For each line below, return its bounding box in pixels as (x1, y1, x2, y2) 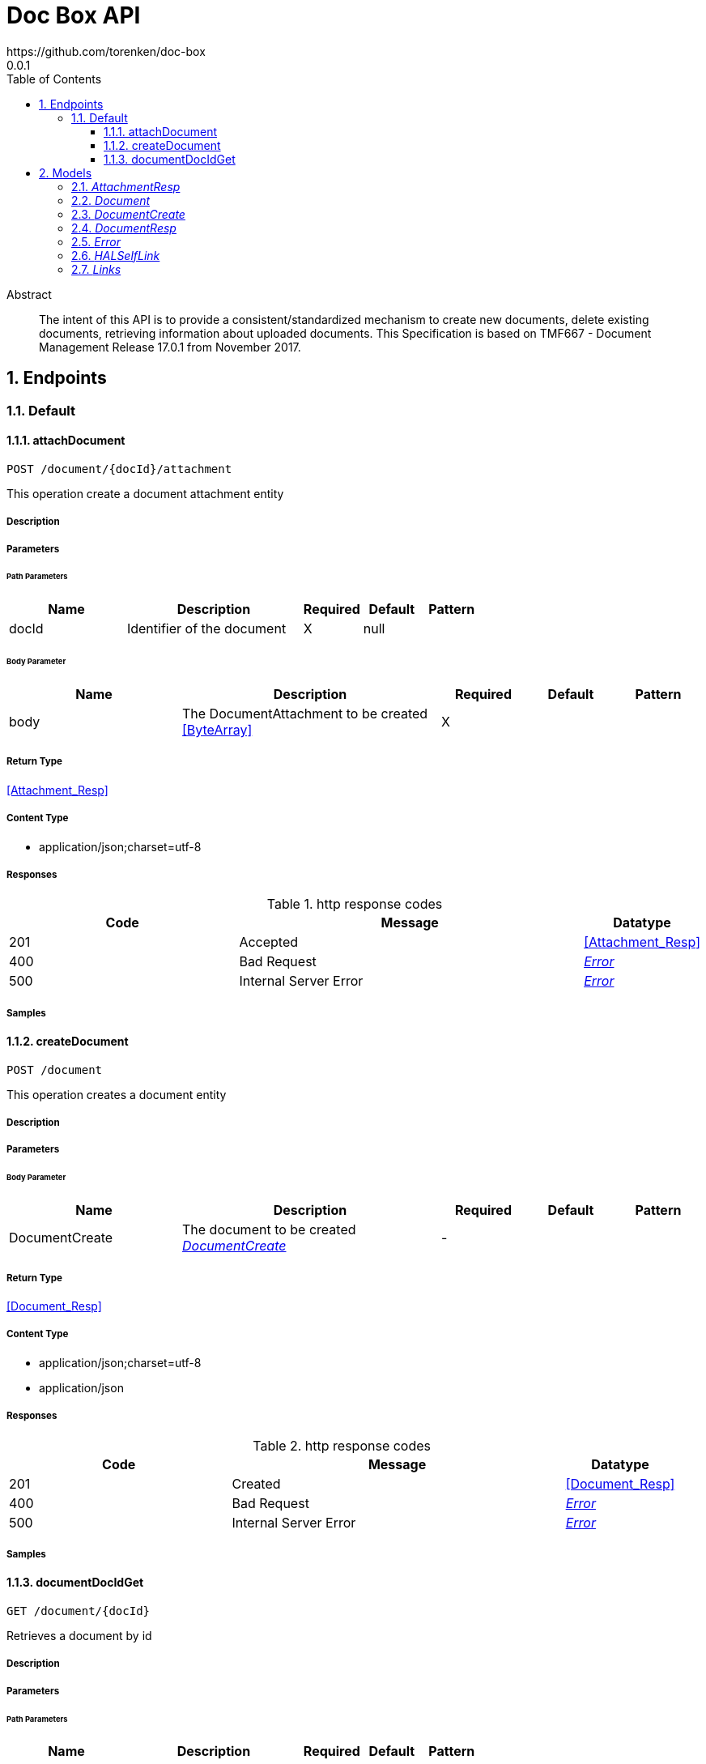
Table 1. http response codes (266, 896, 443, 913)
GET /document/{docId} (6, 1604, 151, 1617)
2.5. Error (71, 234, 121, 249)
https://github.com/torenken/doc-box (6, 44, 206, 58)
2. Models (39, 165, 92, 180)
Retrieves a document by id (6, 1628, 152, 1643)
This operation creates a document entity (6, 1087, 227, 1101)
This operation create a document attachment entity (6, 486, 284, 501)
